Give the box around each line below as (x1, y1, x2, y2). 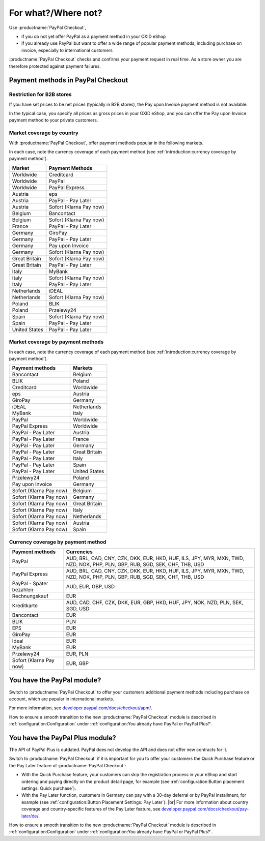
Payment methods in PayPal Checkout (9, 76, 129, 85)
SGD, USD (66, 605, 90, 612)
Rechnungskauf (12, 593, 49, 600)
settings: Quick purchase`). (21, 785, 76, 791)
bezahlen (12, 586, 34, 593)
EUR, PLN (66, 651, 88, 658)
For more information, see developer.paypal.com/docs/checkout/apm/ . (9, 705, 152, 711)
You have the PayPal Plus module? (9, 733, 116, 742)
